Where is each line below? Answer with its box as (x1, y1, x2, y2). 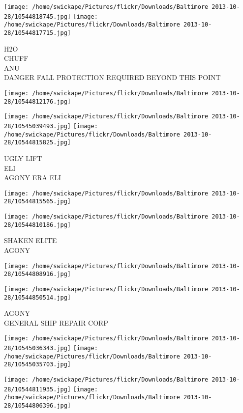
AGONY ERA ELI (4, 172, 61, 183)
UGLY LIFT (4, 153, 42, 163)
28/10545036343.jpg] (4, 345, 71, 352)
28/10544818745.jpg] (4, 13, 71, 20)
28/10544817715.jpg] (4, 29, 71, 36)
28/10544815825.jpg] (4, 139, 71, 146)
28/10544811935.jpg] (4, 385, 71, 393)
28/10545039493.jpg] (4, 122, 71, 130)
